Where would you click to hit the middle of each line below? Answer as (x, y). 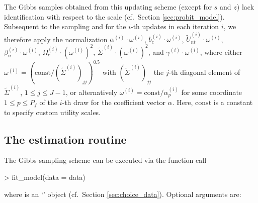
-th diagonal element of (204, 72)
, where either (221, 52)
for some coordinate (212, 92)
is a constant (233, 102)
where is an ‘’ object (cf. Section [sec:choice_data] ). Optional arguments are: (123, 194)
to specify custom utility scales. (53, 112)
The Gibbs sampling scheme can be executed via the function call (105, 160)
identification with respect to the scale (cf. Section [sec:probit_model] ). (114, 16)
